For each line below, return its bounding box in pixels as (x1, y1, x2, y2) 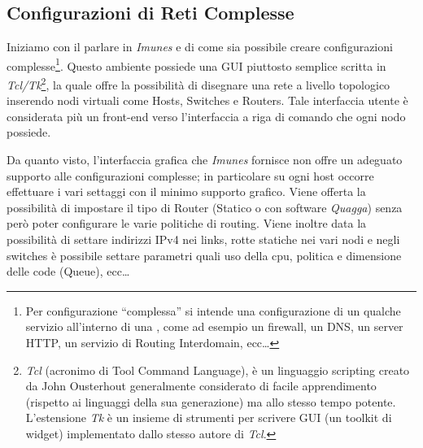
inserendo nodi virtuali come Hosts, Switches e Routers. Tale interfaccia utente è (7, 92, 408, 109)
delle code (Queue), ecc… (7, 263, 130, 280)
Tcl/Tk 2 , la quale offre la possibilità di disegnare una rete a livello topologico (7, 74, 390, 93)
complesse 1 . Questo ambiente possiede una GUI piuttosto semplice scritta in (7, 54, 386, 74)
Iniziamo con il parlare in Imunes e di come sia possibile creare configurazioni (7, 38, 393, 55)
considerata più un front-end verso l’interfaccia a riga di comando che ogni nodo (7, 107, 406, 124)
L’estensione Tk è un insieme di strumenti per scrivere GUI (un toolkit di (25, 409, 392, 426)
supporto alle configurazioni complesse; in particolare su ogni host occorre (7, 167, 374, 184)
